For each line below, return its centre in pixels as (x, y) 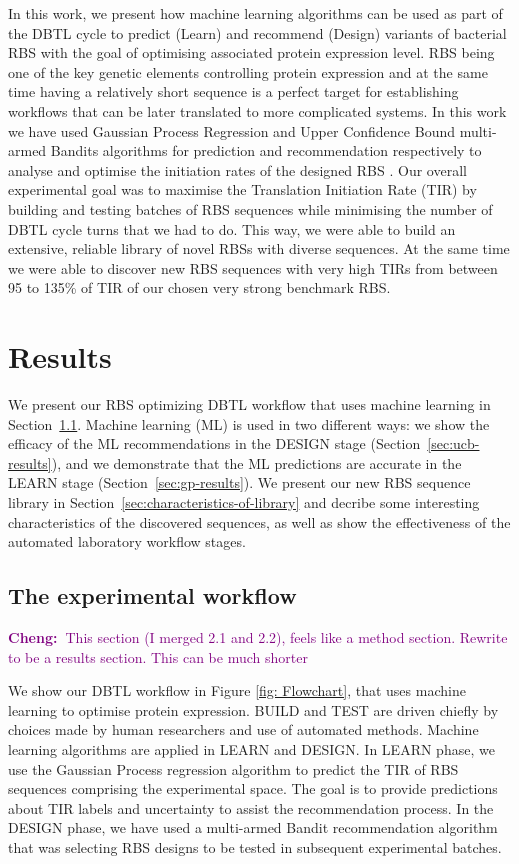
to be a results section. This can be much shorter (158, 656)
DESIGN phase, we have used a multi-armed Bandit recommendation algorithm (253, 827)
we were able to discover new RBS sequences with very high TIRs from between (253, 267)
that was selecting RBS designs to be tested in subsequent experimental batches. (255, 846)
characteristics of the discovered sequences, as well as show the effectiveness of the (259, 521)
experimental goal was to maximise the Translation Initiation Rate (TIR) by (242, 189)
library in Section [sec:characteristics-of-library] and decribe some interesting (244, 502)
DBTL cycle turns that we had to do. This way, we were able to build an (232, 228)
